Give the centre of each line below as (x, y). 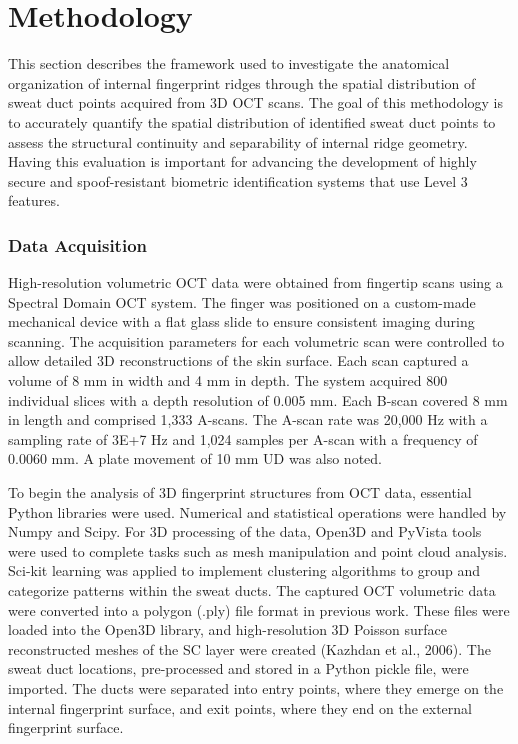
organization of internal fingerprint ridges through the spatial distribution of (242, 82)
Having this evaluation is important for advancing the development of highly (242, 161)
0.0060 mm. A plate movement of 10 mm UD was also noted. (195, 458)
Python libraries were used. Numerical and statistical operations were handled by (257, 511)
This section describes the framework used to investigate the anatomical (229, 63)
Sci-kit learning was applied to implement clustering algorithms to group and (244, 570)
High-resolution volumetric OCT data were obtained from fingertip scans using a (255, 282)
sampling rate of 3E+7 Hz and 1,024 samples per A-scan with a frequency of (243, 438)
